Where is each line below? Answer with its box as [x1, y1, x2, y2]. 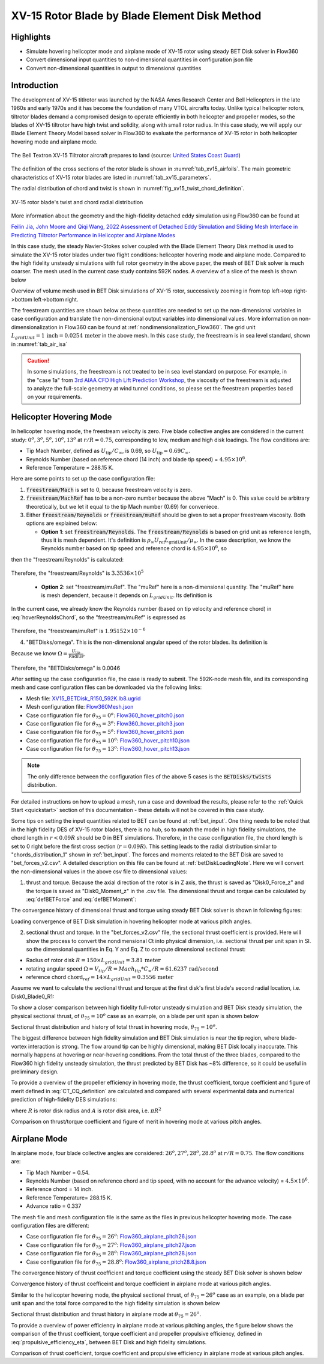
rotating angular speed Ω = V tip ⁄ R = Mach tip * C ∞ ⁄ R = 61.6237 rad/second [26, 965, 219, 974]
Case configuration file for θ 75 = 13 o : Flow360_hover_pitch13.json [26, 745, 190, 754]
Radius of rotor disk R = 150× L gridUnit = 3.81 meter [26, 957, 161, 965]
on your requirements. [27, 393, 82, 401]
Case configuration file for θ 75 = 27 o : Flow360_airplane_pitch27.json [26, 1241, 196, 1250]
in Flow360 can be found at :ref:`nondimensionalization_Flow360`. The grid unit [58, 323, 256, 330]
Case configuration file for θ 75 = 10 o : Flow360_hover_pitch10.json [26, 736, 190, 745]
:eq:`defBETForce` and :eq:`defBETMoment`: [26, 896, 136, 903]
